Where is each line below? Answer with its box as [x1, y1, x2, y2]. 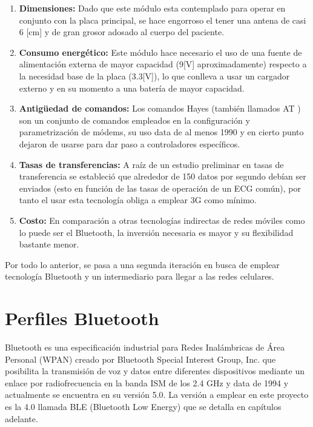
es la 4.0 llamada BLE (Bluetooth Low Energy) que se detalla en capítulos [5, 400, 282, 412]
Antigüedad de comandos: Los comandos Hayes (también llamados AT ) [19, 102, 301, 115]
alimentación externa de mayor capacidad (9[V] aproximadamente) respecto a [19, 58, 307, 70]
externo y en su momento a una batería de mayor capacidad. [19, 81, 245, 94]
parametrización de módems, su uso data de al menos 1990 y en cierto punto [19, 126, 304, 138]
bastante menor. [19, 238, 79, 250]
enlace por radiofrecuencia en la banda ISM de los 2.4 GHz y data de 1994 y [5, 376, 289, 389]
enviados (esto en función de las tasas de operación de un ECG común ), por [19, 181, 301, 194]
